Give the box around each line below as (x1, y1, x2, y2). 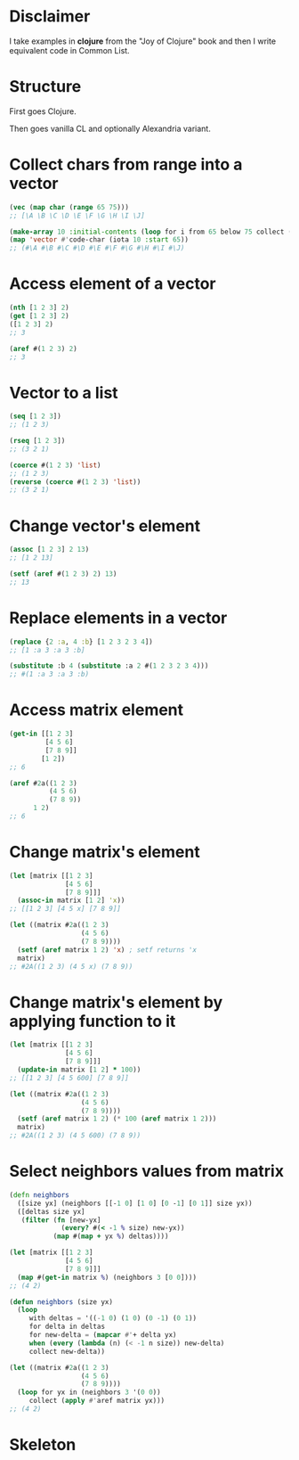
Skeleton (9, 1435, 77, 1455)
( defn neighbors (9, 1190, 69, 1200)
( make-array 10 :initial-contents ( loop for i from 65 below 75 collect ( (9, 227, 293, 236)
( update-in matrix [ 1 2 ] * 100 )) (17, 1065, 141, 1074)
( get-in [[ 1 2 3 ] (9, 729, 74, 739)
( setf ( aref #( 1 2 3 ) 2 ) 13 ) (9, 570, 117, 578)
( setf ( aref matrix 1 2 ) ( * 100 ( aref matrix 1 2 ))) (17, 1114, 217, 1124)
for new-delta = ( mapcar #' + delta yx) (28, 1331, 177, 1340)
